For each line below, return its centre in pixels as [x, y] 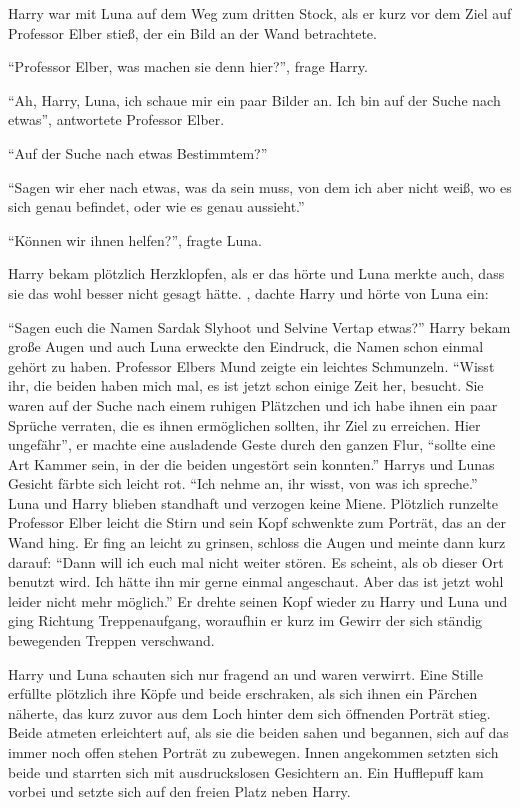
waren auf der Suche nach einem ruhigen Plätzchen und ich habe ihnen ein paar [253, 404]
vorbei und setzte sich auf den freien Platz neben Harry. [179, 791]
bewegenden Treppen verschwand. [111, 640]
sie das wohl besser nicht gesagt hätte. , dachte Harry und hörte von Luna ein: [248, 292]
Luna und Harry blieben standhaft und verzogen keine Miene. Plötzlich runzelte [253, 502]
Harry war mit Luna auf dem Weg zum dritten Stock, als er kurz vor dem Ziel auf [260, 13]
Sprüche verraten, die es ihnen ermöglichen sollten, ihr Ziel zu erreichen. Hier [244, 424]
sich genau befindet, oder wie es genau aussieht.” [156, 206]
